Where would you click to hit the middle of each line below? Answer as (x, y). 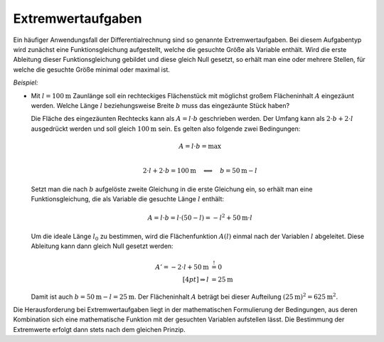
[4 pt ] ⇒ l (196, 279)
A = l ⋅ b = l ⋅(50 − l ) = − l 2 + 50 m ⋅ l (200, 217)
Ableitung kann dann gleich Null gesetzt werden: (102, 246)
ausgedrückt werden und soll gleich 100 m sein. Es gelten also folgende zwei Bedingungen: (166, 129)
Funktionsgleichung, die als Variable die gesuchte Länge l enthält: (127, 199)
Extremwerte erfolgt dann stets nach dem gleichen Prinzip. (99, 329)
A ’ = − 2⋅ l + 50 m (182, 267)
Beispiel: (26, 82)
